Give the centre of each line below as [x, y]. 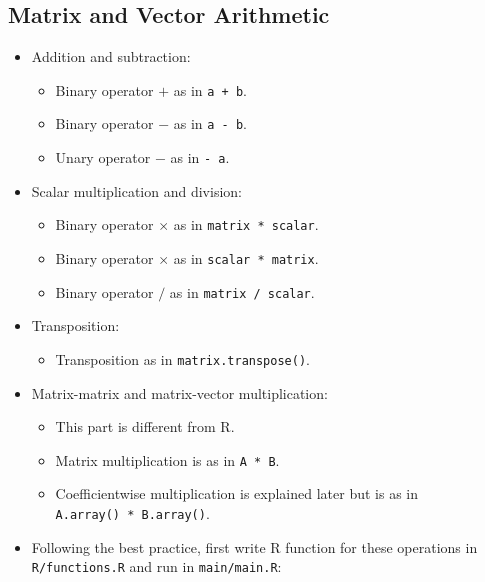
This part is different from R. [145, 426]
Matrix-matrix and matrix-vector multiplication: [179, 392]
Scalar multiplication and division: [136, 190]
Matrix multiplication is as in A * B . [167, 459]
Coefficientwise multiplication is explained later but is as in [236, 493]
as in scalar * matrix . [246, 258]
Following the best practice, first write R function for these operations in [254, 546]
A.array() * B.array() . [132, 513]
